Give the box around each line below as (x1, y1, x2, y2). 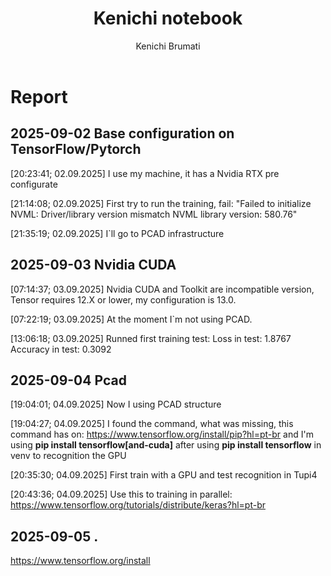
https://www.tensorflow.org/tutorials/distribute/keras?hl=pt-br (10, 499, 266, 511)
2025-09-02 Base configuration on (10, 125, 235, 142)
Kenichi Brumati (135, 40, 201, 52)
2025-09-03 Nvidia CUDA (10, 257, 177, 274)
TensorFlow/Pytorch (10, 141, 142, 158)
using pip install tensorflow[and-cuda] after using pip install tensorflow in (10, 439, 322, 451)
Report (10, 85, 68, 108)
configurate (10, 178, 58, 190)
